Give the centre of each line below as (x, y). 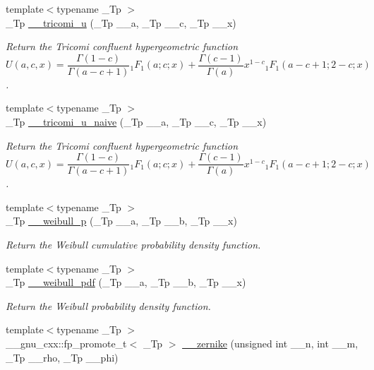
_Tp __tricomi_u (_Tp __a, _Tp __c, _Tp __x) (121, 22)
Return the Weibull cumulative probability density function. (133, 245)
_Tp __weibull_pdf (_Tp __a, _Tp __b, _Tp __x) (126, 282)
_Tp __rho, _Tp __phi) (62, 357)
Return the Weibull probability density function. (108, 305)
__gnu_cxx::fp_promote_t (66, 344)
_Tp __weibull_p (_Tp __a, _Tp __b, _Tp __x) (121, 221)
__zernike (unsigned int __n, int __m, (270, 344)
